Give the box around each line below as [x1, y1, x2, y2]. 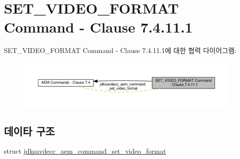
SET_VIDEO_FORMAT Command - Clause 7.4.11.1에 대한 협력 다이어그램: [4, 45, 237, 55]
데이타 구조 [4, 123, 55, 138]
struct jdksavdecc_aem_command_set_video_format [4, 146, 166, 156]
